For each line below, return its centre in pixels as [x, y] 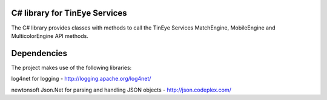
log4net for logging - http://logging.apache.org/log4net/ [81, 79]
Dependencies [39, 53]
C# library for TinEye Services [69, 13]
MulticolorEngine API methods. [50, 36]
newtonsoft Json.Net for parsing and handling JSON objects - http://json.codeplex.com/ [121, 90]
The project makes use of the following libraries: [71, 67]
